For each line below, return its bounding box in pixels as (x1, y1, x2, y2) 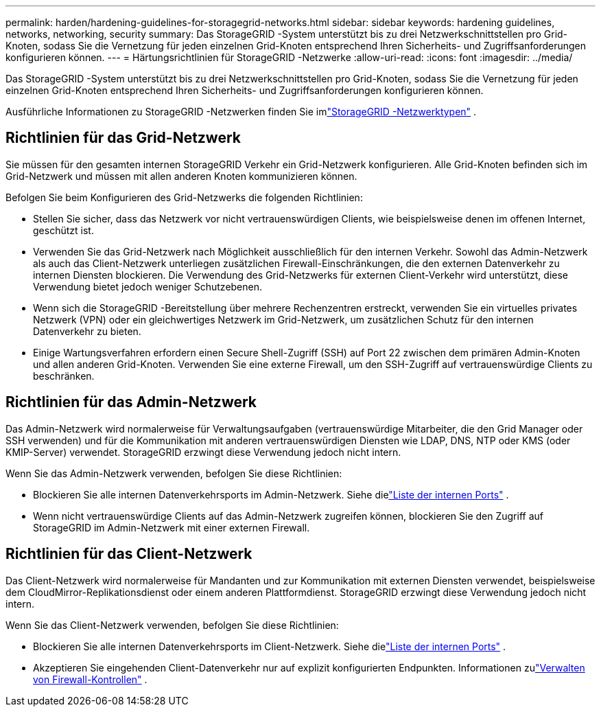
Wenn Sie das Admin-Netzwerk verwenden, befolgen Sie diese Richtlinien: (5, 467, 342, 479)
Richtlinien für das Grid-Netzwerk (5, 129, 241, 147)
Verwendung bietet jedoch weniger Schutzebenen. (33, 280, 263, 292)
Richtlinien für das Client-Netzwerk (5, 545, 252, 563)
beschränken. (33, 369, 95, 382)
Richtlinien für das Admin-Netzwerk (5, 393, 257, 411)
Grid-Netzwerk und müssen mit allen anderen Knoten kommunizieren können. (5, 170, 357, 182)
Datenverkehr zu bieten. (33, 325, 141, 337)
